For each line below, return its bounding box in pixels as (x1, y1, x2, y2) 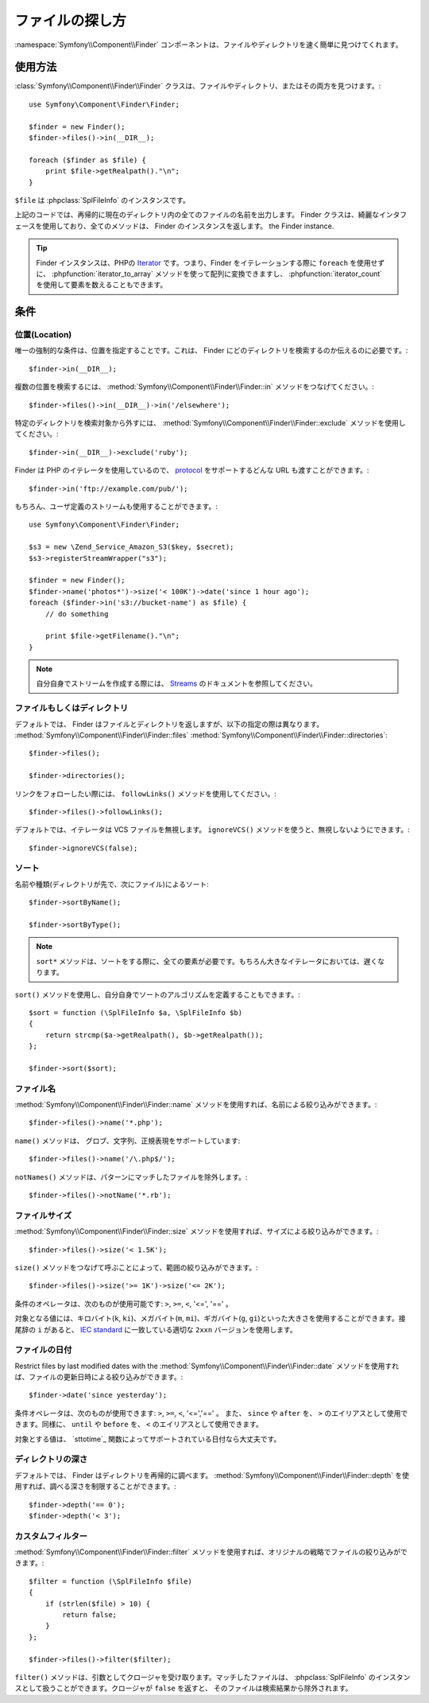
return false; (62, 1611, 118, 1619)
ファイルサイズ (14, 1210, 72, 1221)
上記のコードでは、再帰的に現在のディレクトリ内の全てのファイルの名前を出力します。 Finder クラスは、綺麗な (14, 210, 380, 220)
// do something (44, 609, 109, 618)
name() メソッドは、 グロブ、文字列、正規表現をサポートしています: (14, 1136, 241, 1145)
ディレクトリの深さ (14, 1454, 88, 1465)
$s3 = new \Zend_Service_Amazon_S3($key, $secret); (29, 542, 234, 552)
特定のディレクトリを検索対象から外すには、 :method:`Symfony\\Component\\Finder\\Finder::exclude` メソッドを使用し (14, 418, 406, 428)
